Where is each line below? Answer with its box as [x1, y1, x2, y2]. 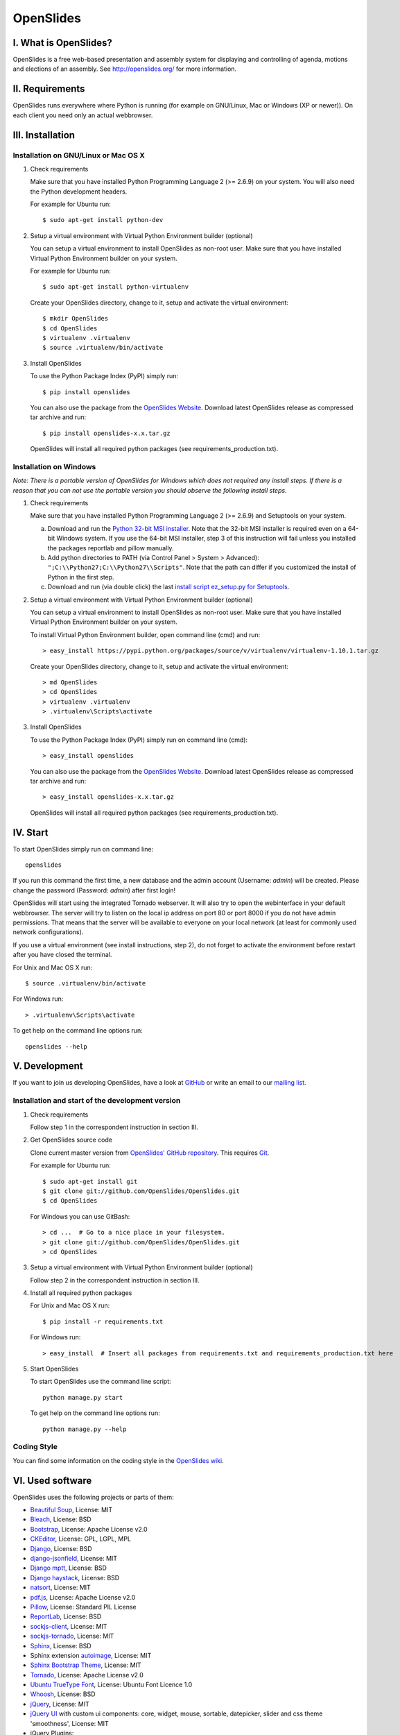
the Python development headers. [30, 187, 128, 196]
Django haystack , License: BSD [30, 1573, 120, 1582]
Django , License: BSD [30, 1544, 93, 1552]
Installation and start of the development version [12, 1096, 181, 1106]
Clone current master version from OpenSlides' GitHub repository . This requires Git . [30, 1149, 270, 1157]
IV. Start [12, 827, 49, 838]
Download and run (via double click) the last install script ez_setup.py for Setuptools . [47, 583, 290, 591]
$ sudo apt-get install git [42, 1177, 138, 1185]
